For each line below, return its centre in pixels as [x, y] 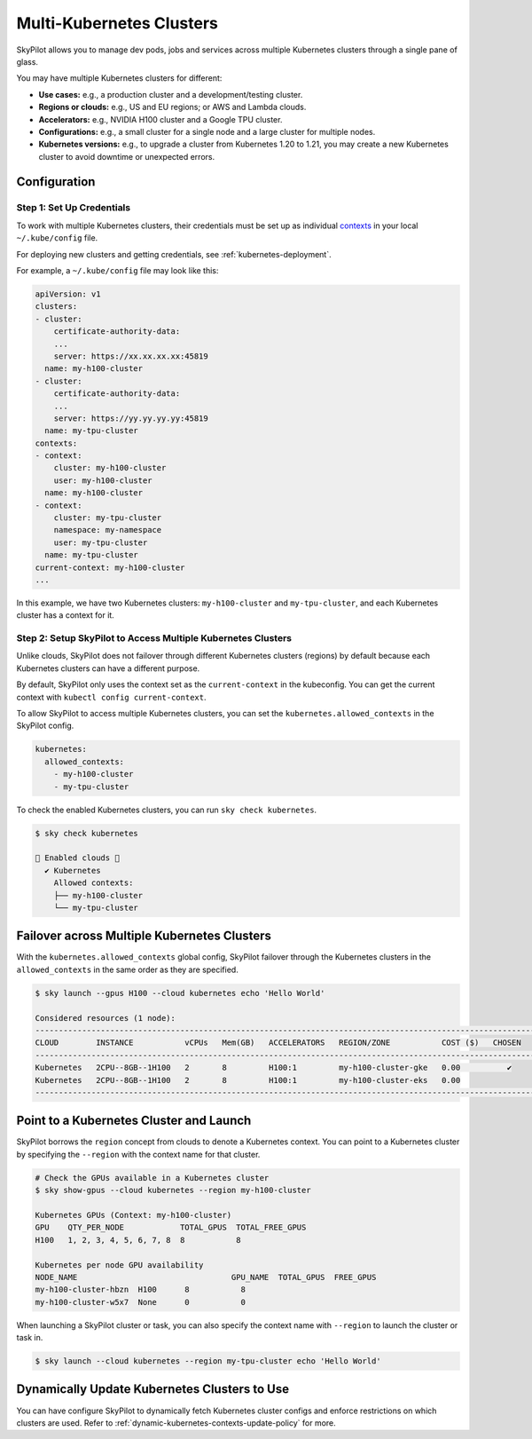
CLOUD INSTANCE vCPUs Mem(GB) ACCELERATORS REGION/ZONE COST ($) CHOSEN [278, 1043]
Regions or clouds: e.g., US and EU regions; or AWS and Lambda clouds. [172, 107]
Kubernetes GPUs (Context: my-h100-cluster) [133, 1215]
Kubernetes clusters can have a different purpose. [108, 668]
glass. [27, 61]
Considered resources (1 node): [106, 1018]
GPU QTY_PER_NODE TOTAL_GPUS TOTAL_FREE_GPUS [171, 1228]
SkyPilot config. [45, 726]
